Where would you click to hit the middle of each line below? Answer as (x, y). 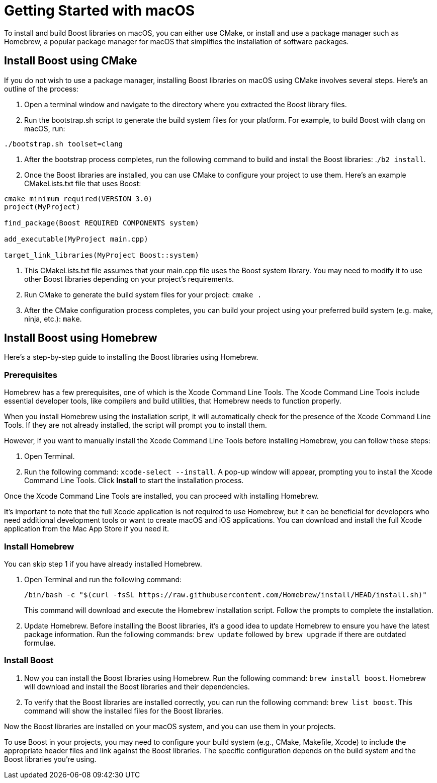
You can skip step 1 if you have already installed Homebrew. (103, 564)
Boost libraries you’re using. (50, 759)
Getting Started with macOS (100, 11)
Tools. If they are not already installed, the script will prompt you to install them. (136, 425)
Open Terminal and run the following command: (103, 579)
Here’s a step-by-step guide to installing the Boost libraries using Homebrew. (131, 357)
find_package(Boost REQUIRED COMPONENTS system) (102, 223)
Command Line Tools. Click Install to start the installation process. (134, 481)
